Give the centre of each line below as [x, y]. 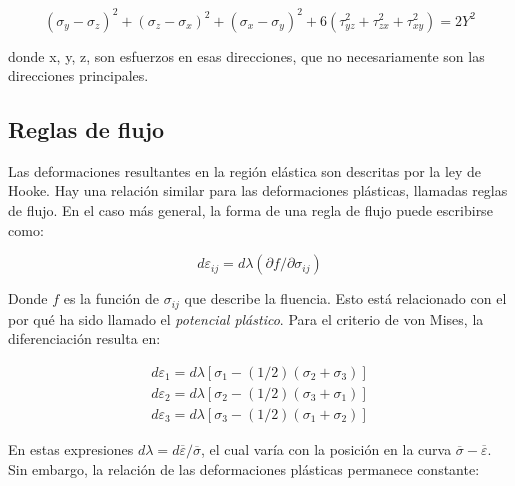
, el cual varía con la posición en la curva [326, 449]
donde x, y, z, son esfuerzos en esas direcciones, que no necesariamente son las [246, 55]
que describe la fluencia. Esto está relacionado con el [345, 298]
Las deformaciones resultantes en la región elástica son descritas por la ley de [245, 170]
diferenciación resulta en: [84, 338]
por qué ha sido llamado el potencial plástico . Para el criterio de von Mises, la [246, 318]
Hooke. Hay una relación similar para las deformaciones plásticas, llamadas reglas [258, 190]
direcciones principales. [78, 75]
